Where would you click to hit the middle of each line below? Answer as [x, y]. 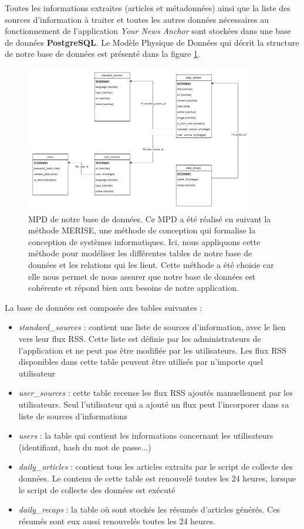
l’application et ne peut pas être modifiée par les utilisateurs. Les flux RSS [153, 350]
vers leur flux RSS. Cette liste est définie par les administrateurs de [140, 338]
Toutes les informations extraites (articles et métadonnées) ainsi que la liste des [148, 8]
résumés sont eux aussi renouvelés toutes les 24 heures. [117, 520]
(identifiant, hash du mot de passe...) [85, 447]
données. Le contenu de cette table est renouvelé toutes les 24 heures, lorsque [157, 478]
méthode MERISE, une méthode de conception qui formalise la [142, 230]
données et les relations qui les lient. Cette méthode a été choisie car [151, 264]
